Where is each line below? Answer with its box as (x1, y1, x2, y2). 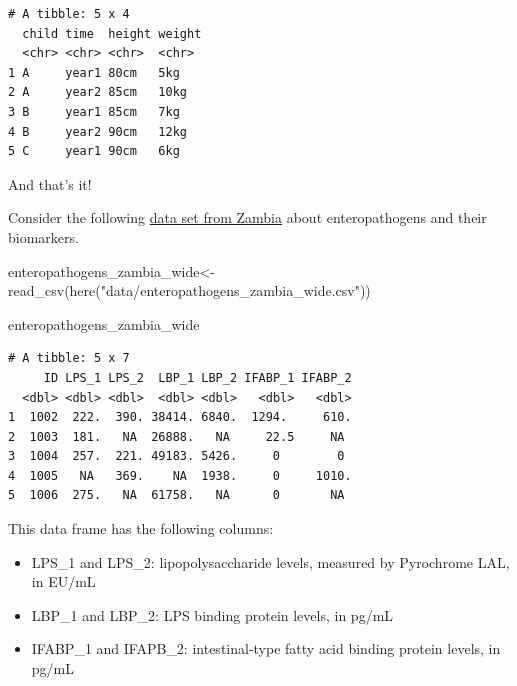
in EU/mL (31, 571, 96, 592)
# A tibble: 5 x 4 (8, 7, 130, 21)
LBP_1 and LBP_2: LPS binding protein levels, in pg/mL (31, 604, 394, 625)
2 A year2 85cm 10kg (8, 85, 187, 100)
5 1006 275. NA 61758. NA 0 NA (8, 488, 345, 503)
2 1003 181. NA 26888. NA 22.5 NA (8, 429, 345, 444)
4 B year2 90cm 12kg (8, 124, 187, 139)
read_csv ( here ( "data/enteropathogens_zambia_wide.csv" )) (8, 280, 371, 301)
